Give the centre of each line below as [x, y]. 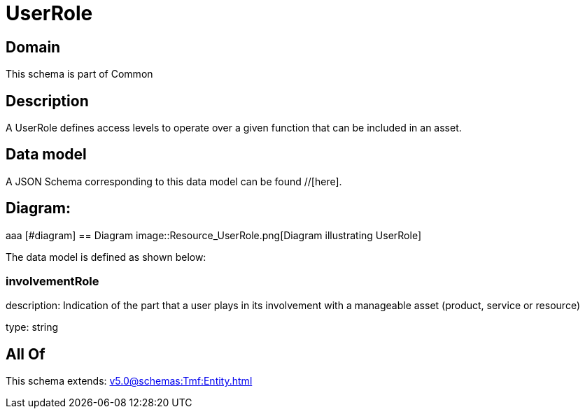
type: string [32, 327]
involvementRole [52, 281]
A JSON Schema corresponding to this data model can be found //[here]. [174, 181]
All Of [26, 354]
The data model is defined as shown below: [106, 257]
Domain [33, 47]
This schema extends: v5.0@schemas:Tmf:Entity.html [129, 381]
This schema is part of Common [79, 74]
